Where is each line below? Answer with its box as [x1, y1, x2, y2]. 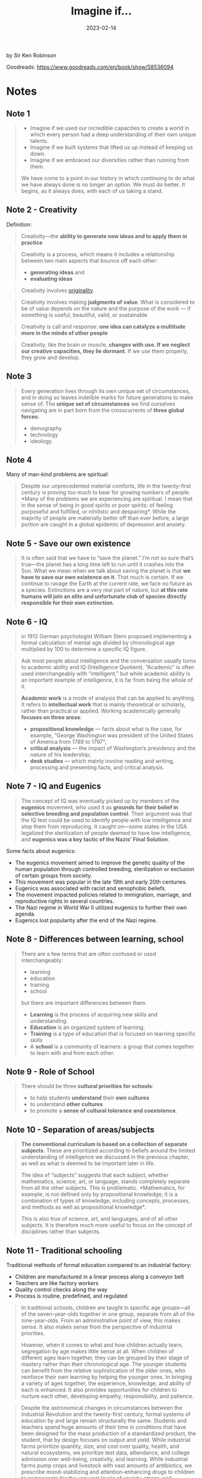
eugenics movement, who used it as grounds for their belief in [21, 803, 179, 811]
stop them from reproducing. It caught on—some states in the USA [21, 823, 188, 830]
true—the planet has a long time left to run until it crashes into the [21, 561, 184, 568]
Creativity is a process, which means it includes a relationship [21, 250, 175, 257]
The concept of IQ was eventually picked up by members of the [21, 797, 180, 804]
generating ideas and [30, 268, 84, 275]
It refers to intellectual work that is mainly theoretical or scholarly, [21, 701, 186, 708]
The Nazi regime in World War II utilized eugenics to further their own [14, 904, 188, 911]
